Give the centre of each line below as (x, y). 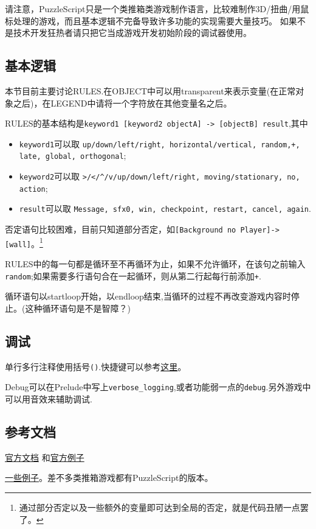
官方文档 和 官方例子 (45, 457)
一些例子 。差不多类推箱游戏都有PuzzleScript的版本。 (109, 478)
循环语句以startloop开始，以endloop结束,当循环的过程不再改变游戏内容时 (148, 296)
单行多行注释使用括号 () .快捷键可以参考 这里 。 (96, 366)
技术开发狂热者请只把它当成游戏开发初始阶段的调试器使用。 (132, 33)
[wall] (18, 244)
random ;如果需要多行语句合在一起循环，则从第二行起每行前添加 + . (133, 275)
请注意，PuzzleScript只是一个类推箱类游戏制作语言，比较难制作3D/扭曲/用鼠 (157, 9)
